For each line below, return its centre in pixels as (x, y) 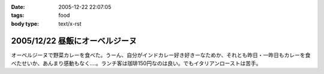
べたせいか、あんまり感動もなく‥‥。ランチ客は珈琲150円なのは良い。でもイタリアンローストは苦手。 (136, 63)
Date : (18, 7)
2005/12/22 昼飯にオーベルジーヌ (74, 41)
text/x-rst (70, 23)
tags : (18, 16)
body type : (25, 23)
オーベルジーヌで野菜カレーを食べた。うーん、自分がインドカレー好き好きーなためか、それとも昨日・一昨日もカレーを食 (161, 55)
